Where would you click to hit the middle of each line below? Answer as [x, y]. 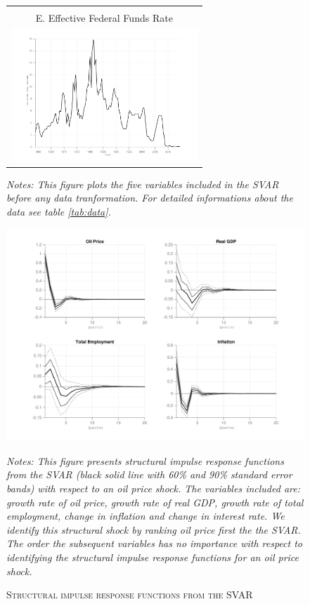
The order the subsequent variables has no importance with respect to [154, 543]
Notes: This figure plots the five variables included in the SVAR [143, 184]
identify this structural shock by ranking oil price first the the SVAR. [154, 529]
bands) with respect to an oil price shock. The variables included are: [153, 488]
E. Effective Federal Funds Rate [104, 18]
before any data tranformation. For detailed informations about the [150, 198]
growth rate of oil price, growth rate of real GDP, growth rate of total [155, 502]
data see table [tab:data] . [59, 211]
